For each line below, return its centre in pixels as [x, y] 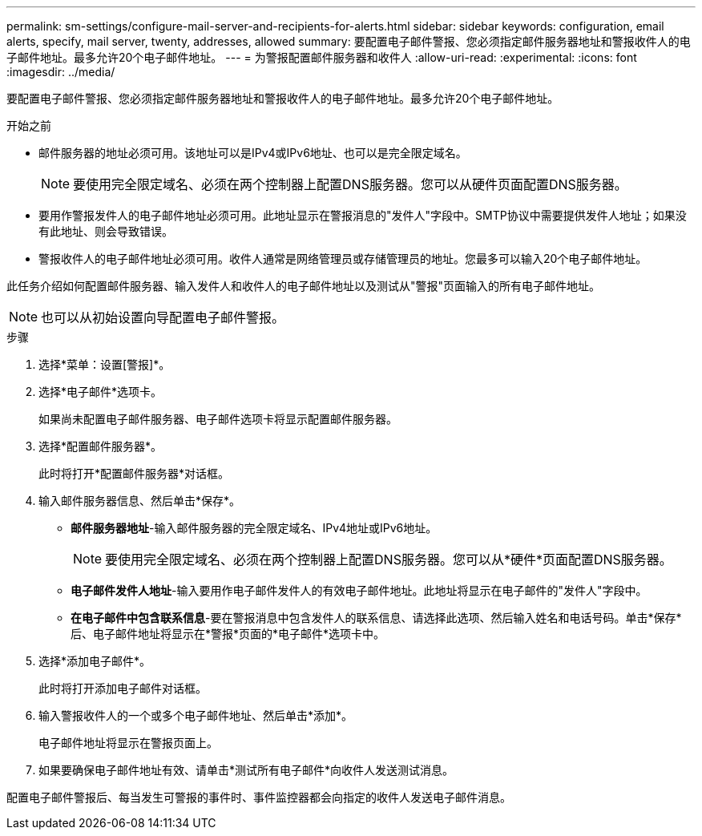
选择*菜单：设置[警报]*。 [105, 364]
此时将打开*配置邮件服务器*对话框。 [134, 473]
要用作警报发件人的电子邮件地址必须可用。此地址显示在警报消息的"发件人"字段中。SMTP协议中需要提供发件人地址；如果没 [363, 215]
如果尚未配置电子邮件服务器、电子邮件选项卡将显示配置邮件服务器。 [218, 419]
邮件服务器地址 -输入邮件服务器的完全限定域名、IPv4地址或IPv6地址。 [254, 528]
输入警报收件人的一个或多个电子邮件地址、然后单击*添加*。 [196, 715]
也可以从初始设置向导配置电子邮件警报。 [163, 317]
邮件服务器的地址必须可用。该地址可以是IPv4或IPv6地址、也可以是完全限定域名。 [253, 153]
